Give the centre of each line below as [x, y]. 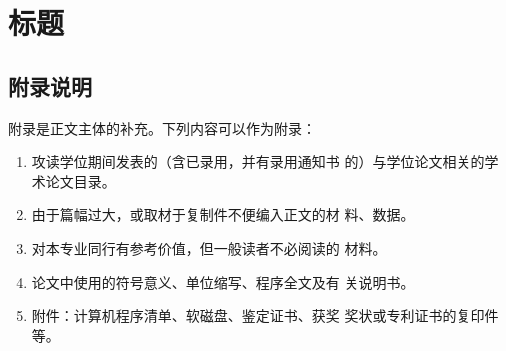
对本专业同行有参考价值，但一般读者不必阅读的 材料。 [209, 247]
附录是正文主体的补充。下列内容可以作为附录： [162, 127]
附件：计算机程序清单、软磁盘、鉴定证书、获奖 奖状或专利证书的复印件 [265, 315]
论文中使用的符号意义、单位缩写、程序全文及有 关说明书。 [223, 281]
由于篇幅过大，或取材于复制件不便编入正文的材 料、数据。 [223, 214]
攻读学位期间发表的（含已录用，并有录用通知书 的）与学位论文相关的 [258, 161]
